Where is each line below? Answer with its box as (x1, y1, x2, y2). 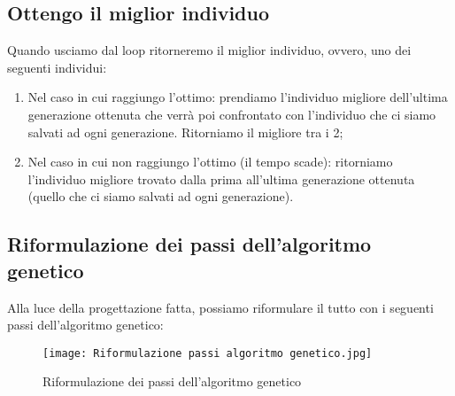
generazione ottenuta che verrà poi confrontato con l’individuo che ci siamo (27, 105, 436, 123)
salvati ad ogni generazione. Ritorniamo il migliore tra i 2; (27, 122, 343, 141)
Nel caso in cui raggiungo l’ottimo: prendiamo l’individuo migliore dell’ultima (27, 88, 448, 106)
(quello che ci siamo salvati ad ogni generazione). (27, 187, 294, 206)
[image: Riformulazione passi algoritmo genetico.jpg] (42, 346, 373, 360)
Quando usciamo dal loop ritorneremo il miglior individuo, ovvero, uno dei (7, 41, 412, 59)
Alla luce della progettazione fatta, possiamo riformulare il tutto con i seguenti (7, 298, 434, 316)
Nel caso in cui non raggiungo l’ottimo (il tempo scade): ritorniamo (27, 152, 393, 171)
